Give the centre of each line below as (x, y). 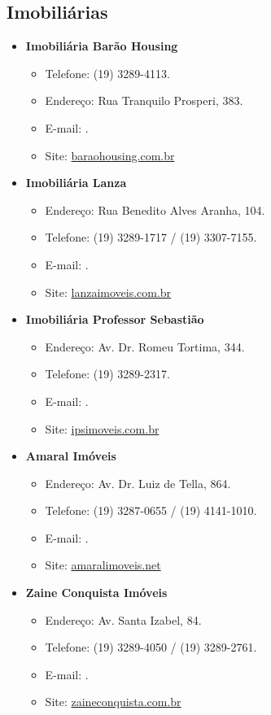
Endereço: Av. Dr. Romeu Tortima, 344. (145, 346)
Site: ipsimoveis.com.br (102, 428)
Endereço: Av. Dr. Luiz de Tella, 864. (138, 483)
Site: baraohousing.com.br (110, 155)
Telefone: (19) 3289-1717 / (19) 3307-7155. (151, 237)
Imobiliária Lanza (76, 183)
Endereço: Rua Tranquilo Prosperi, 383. (144, 100)
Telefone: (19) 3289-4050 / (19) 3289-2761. (151, 647)
